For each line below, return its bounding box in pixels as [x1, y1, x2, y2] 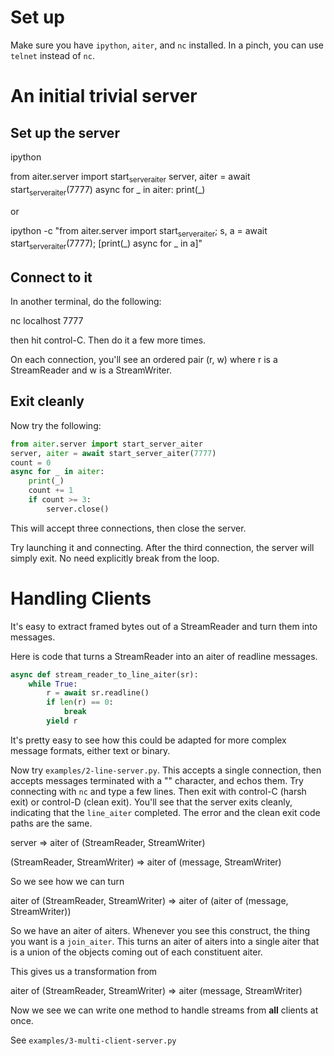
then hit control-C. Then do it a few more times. [10, 334, 207, 346]
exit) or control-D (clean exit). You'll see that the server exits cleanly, [10, 796, 293, 808]
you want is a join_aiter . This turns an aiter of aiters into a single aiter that [10, 935, 320, 947]
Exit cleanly [10, 393, 85, 410]
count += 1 [28, 486, 74, 496]
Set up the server [10, 124, 120, 141]
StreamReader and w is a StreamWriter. [10, 364, 172, 376]
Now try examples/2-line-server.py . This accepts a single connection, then [10, 764, 322, 776]
